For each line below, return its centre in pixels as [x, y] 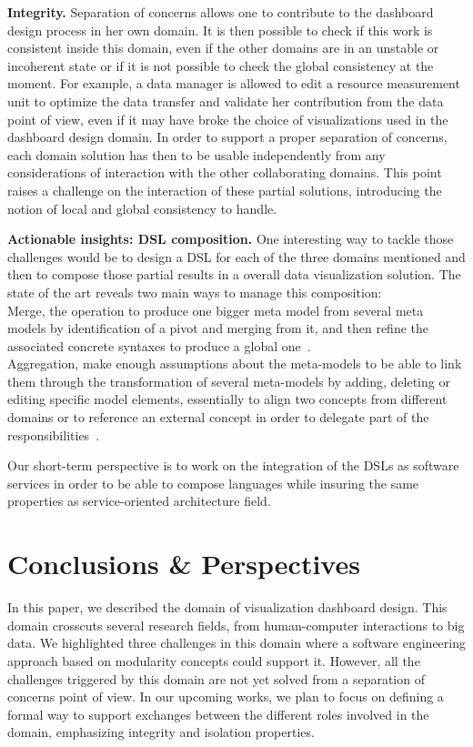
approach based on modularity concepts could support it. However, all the [214, 660]
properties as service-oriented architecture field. [139, 501]
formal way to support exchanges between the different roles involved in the [218, 714]
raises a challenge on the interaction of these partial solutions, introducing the [225, 190]
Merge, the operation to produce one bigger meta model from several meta [216, 310]
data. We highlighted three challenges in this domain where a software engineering [236, 643]
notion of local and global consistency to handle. [142, 208]
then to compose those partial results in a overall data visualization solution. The [234, 274]
